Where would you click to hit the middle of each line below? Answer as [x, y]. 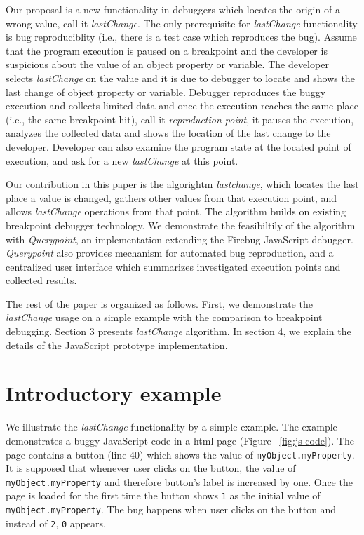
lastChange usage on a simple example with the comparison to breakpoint [164, 317]
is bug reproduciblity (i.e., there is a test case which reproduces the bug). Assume [181, 37]
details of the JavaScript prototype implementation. [117, 345]
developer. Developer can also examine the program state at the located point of [178, 146]
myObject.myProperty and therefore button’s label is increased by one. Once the [179, 481]
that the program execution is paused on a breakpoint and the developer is [167, 50]
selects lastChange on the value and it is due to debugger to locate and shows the [180, 77]
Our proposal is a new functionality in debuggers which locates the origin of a [173, 9]
